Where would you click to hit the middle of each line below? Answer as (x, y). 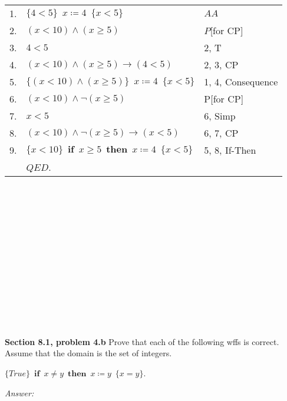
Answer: (19, 392)
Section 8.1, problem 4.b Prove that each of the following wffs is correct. (142, 341)
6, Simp (220, 116)
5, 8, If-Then (230, 150)
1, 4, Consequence (241, 82)
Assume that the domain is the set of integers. (88, 353)
